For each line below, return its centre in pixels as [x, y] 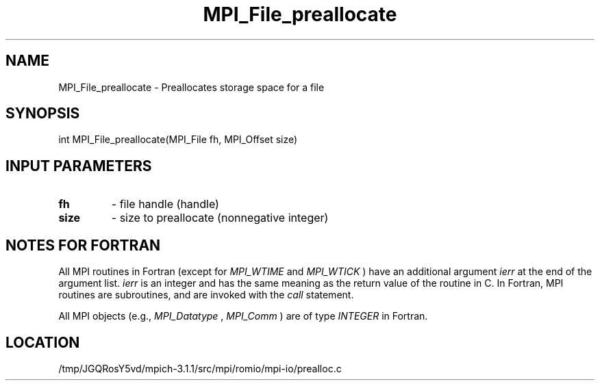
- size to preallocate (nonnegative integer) [220, 218]
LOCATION [43, 342]
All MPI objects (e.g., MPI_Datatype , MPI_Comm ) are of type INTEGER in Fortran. [243, 316]
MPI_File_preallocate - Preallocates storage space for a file [191, 87]
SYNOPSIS [43, 114]
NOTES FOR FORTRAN [83, 245]
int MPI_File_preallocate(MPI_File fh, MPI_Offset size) [178, 140]
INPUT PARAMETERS [79, 166]
